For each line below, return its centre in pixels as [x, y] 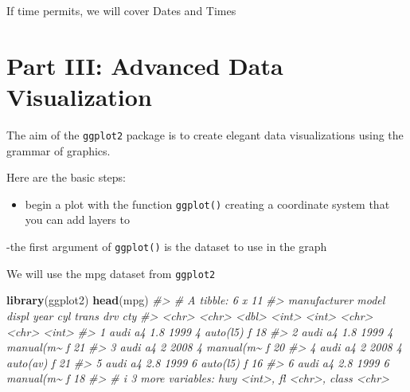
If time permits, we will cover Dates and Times [121, 10]
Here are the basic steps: [66, 177]
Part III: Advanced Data [145, 65]
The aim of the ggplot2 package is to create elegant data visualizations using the [205, 134]
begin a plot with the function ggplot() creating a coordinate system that [207, 204]
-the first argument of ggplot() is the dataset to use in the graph [167, 246]
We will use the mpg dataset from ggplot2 [111, 273]
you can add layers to [77, 220]
